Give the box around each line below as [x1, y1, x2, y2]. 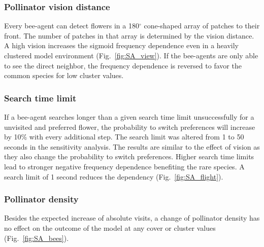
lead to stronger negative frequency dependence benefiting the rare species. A [4, 161, 245, 171]
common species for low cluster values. [4, 70, 124, 81]
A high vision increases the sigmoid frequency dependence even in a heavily [4, 40, 239, 51]
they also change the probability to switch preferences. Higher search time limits [4, 151, 254, 162]
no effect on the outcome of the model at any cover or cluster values [4, 222, 216, 233]
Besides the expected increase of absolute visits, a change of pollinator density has [4, 213, 260, 223]
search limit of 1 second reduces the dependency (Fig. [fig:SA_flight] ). [4, 171, 223, 182]
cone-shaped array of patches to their [144, 20, 260, 31]
